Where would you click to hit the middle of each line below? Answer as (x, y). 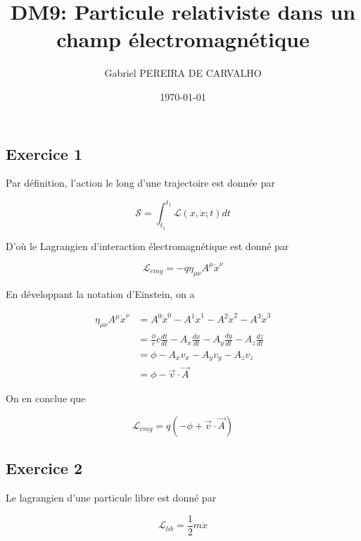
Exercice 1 (44, 153)
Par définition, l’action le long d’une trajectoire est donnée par (140, 183)
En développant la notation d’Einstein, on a (100, 293)
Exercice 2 (44, 468)
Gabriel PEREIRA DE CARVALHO (183, 73)
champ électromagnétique (183, 39)
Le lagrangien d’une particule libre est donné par (111, 498)
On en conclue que (46, 398)
